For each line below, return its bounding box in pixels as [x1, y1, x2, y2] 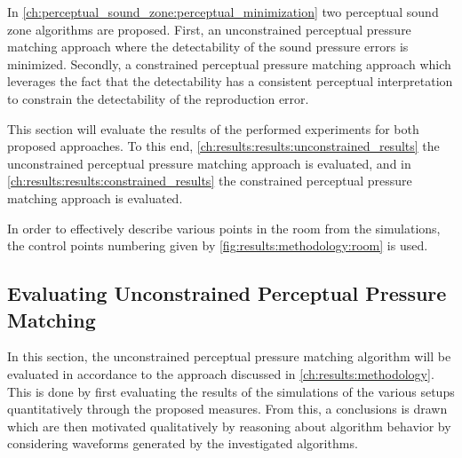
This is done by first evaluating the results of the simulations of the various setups [7, 382, 455, 400]
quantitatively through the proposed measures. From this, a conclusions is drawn [7, 399, 448, 418]
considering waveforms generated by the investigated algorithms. [7, 434, 358, 453]
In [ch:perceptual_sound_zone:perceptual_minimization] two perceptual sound [7, 3, 439, 20]
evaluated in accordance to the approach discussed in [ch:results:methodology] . [7, 364, 434, 383]
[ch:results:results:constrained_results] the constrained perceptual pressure [7, 171, 412, 190]
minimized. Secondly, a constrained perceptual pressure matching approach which [7, 54, 451, 73]
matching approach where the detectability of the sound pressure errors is [7, 37, 409, 56]
